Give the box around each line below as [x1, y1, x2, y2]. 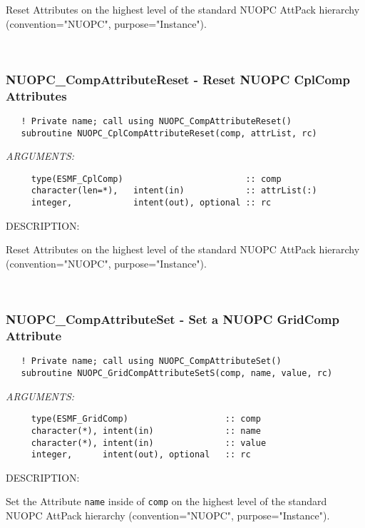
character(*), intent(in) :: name [31, 425, 261, 436]
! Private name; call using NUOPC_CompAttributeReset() [21, 116, 292, 126]
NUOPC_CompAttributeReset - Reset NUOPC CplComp [6, 70, 350, 88]
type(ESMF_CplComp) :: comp [31, 173, 282, 184]
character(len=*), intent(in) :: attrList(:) [31, 186, 317, 196]
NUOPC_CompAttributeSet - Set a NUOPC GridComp [6, 310, 339, 328]
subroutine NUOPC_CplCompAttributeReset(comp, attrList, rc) [21, 128, 317, 138]
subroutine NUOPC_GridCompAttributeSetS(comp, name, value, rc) [21, 367, 333, 378]
